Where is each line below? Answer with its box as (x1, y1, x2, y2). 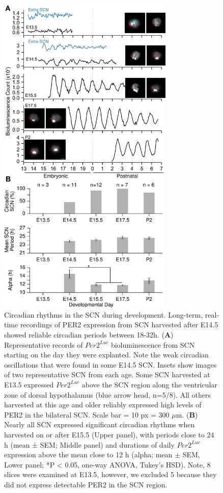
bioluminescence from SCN (110, 339, 195, 350)
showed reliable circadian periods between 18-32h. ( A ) (4, 329, 174, 340)
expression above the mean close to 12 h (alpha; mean (4, 449, 173, 460)
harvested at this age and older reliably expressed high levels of (4, 399, 202, 410)
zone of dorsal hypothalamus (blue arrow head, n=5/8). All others (4, 389, 211, 400)
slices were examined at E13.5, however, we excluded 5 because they (4, 469, 217, 480)
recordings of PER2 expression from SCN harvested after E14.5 (20, 319, 218, 330)
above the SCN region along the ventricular (81, 379, 217, 390)
